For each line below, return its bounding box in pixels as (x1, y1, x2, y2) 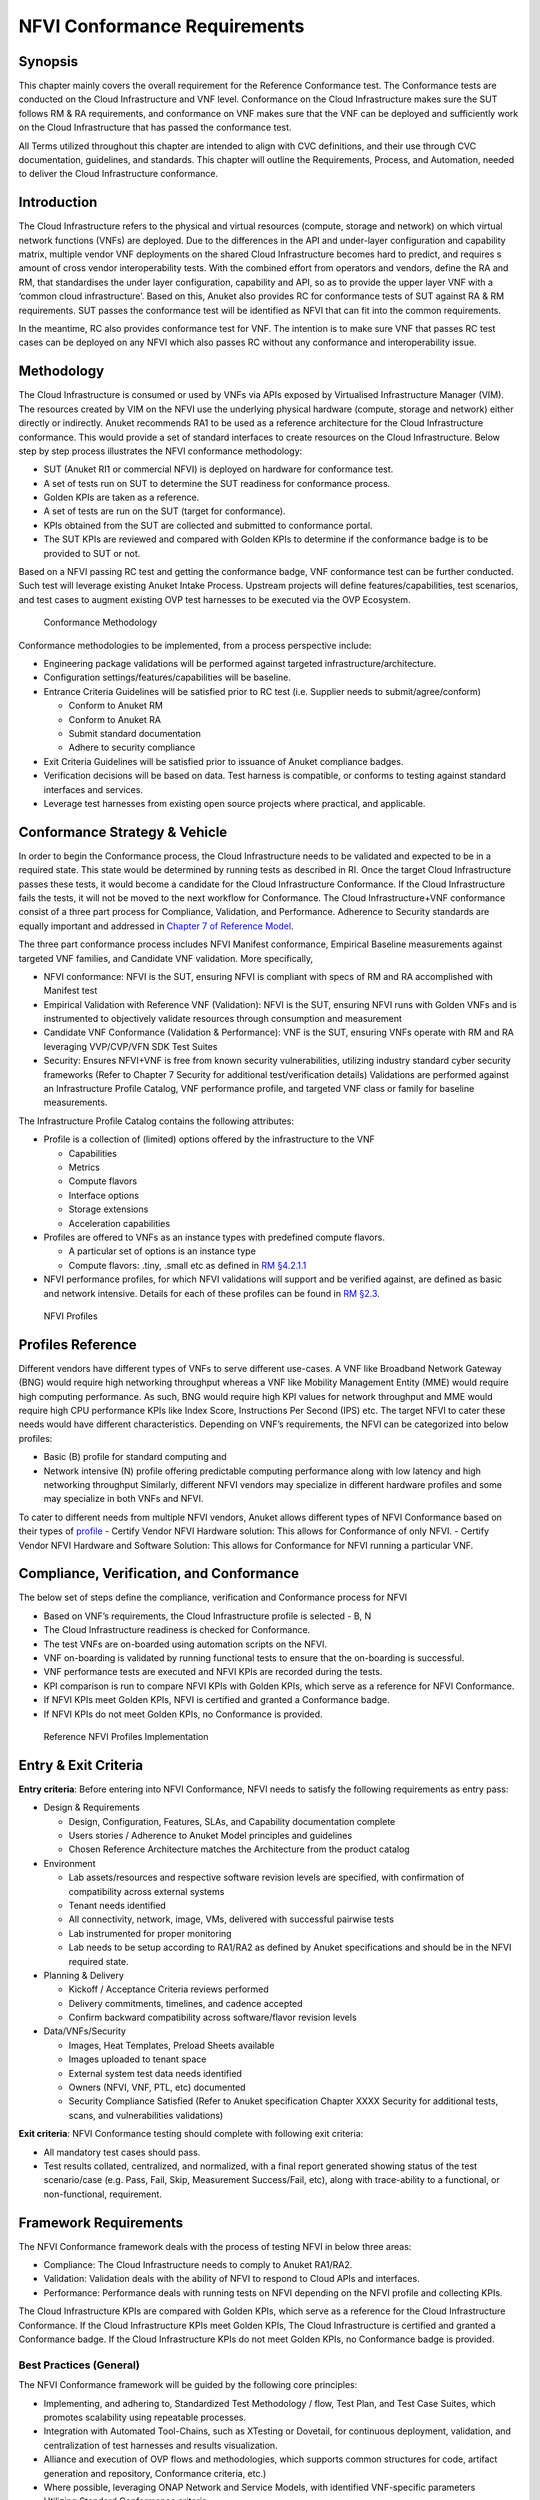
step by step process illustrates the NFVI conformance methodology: (18, 445, 303, 457)
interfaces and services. (43, 783, 144, 795)
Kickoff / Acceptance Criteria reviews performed (68, 1983, 269, 1995)
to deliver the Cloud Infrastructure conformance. (18, 168, 219, 180)
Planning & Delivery (43, 1969, 125, 1981)
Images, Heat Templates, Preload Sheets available (68, 2039, 275, 2051)
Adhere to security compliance (68, 741, 196, 754)
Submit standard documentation (68, 727, 202, 739)
